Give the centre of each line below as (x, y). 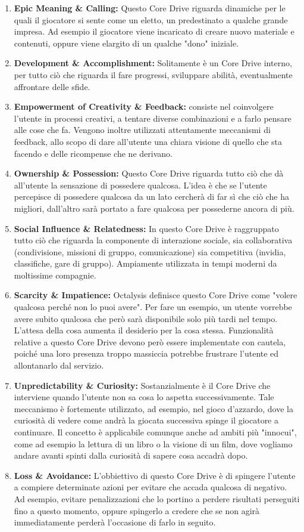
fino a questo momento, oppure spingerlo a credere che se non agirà (137, 510)
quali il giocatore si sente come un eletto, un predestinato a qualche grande (151, 19)
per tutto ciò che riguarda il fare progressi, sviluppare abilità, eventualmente (153, 74)
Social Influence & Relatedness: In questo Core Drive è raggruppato (146, 228)
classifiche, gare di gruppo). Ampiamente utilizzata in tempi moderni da (145, 263)
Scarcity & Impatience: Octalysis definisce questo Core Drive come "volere (156, 295)
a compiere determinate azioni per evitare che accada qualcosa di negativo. (151, 487)
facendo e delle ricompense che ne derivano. (93, 153)
